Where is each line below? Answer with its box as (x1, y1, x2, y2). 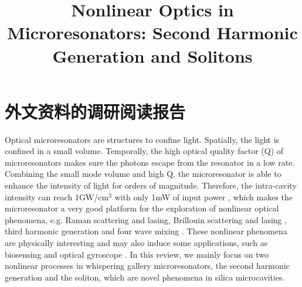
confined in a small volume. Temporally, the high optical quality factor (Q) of (5, 145, 284, 157)
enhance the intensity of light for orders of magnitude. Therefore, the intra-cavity (5, 179, 297, 192)
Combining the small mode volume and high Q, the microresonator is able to (5, 168, 281, 180)
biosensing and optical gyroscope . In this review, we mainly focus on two (5, 248, 269, 260)
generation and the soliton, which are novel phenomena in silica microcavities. (5, 271, 285, 283)
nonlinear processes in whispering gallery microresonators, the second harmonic (5, 259, 290, 272)
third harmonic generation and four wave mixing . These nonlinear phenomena (5, 225, 287, 237)
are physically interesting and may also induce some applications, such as (5, 237, 268, 249)
